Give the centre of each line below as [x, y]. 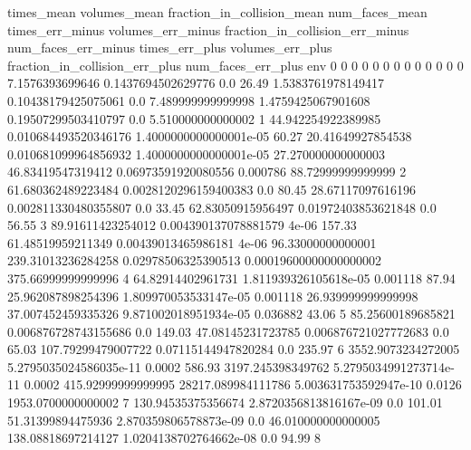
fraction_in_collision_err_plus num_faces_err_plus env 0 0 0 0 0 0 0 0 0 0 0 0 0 [235, 65]
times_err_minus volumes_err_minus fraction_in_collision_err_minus [208, 29]
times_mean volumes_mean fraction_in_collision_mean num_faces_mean [217, 12]
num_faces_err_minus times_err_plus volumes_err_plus [170, 48]
